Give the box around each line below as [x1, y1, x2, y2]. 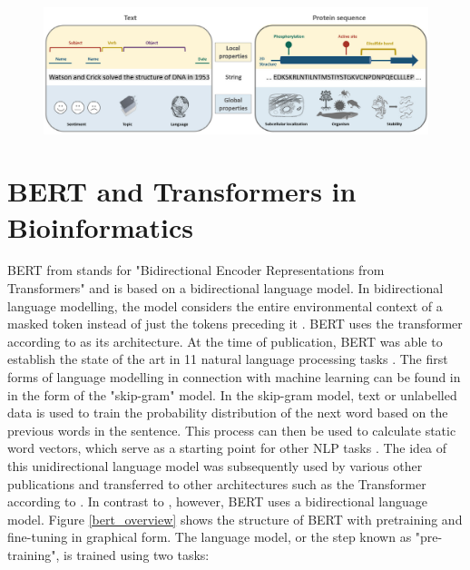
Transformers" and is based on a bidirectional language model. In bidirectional [7, 279, 444, 298]
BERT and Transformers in [7, 172, 357, 210]
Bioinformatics [7, 208, 193, 245]
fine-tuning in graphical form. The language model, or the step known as [7, 527, 412, 546]
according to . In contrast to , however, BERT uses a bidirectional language [7, 492, 427, 511]
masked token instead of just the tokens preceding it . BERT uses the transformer [7, 314, 463, 333]
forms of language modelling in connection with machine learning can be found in [7, 368, 461, 386]
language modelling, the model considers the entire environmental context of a [7, 296, 443, 315]
